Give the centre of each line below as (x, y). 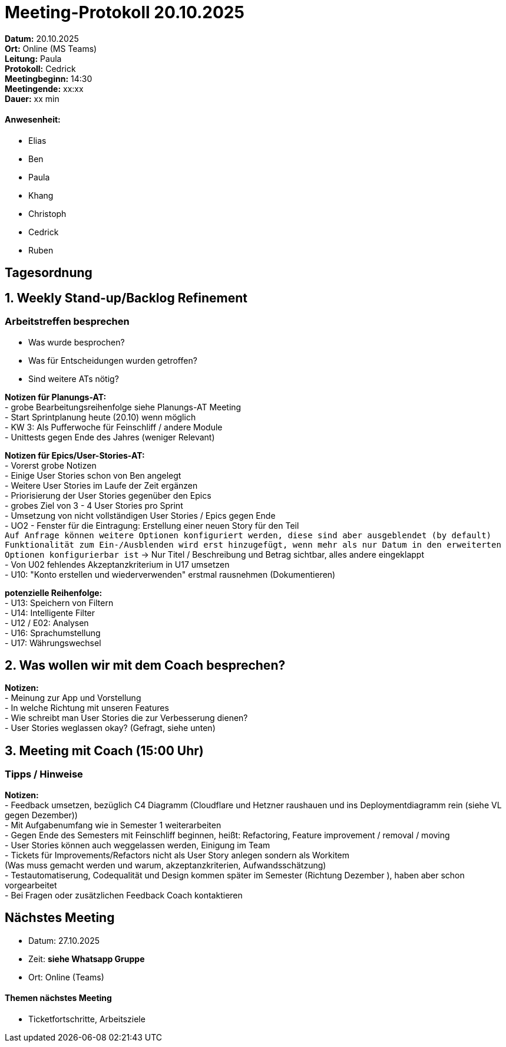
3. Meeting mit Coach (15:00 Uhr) (104, 750)
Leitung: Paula (33, 58)
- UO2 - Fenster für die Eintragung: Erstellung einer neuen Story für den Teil (152, 525)
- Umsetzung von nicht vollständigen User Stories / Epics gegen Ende (140, 515)
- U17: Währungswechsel (53, 643)
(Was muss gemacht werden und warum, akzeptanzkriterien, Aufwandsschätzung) (166, 865)
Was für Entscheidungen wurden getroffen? (113, 360)
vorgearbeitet (31, 885)
